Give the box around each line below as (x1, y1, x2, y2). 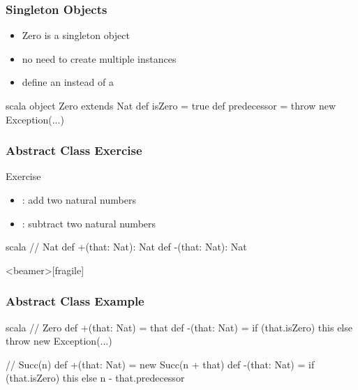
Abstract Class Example (6, 292, 144, 310)
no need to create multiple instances (22, 51, 177, 66)
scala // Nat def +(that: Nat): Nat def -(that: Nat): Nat (6, 239, 247, 254)
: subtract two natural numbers (22, 216, 156, 230)
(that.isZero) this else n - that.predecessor (6, 370, 185, 385)
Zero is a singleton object (22, 28, 130, 43)
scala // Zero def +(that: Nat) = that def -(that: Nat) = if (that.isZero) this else (6, 320, 352, 334)
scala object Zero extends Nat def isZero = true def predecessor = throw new (6, 98, 336, 112)
